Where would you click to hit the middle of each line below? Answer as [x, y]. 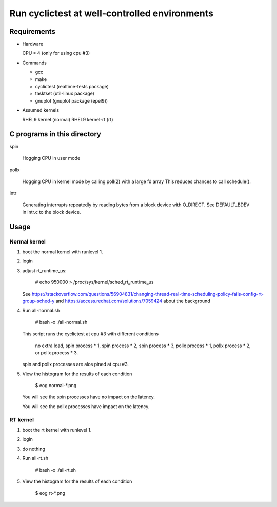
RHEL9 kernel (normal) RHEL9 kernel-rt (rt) [68, 119]
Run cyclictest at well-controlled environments [112, 13]
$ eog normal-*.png [56, 386]
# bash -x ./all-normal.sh [61, 322]
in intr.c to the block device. [52, 212]
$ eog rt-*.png [50, 493]
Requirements [33, 32]
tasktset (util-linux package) [65, 94]
